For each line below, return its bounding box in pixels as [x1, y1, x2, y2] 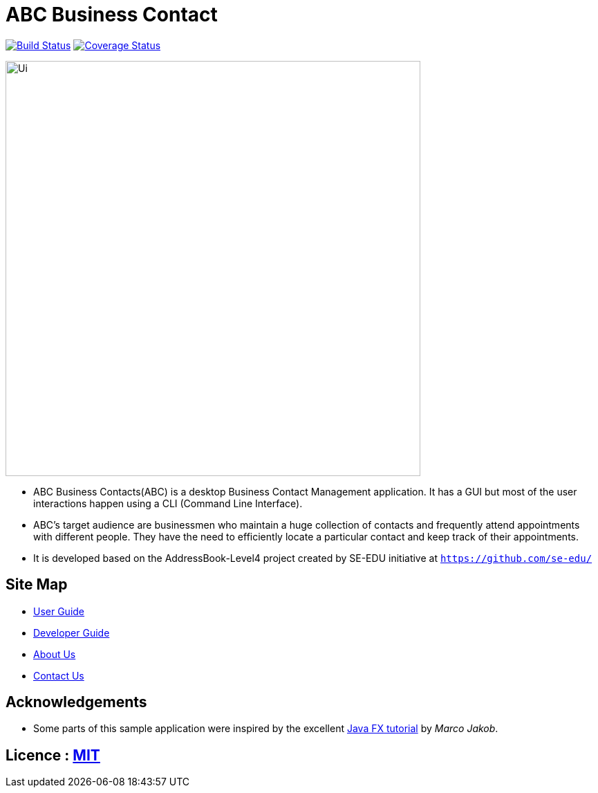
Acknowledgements [6, 693, 147, 711]
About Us [33, 648, 76, 660]
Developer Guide [33, 626, 110, 639]
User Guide [33, 605, 85, 617]
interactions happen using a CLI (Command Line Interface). [33, 497, 303, 509]
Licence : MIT [6, 746, 100, 764]
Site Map [6, 576, 68, 594]
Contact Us [33, 669, 84, 682]
